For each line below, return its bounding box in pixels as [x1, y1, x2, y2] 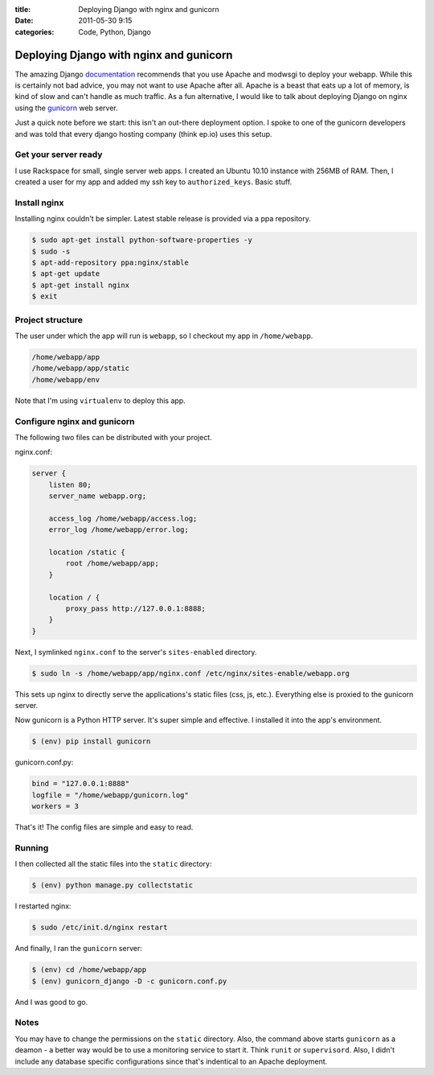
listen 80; [48, 480, 92, 489]
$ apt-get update [31, 270, 100, 278]
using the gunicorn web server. [14, 103, 118, 113]
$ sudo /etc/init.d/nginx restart [31, 923, 168, 933]
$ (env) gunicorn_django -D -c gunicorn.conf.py [31, 976, 227, 986]
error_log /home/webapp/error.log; [48, 525, 189, 534]
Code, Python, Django [78, 27, 152, 36]
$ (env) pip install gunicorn [31, 737, 151, 746]
